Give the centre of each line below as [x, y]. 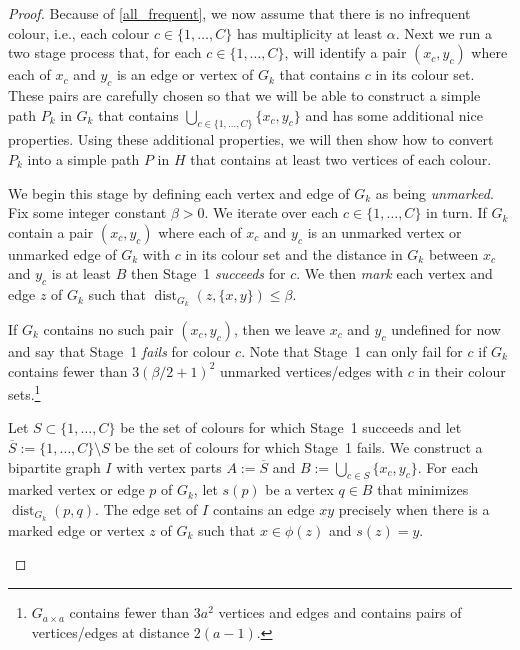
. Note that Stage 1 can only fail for [352, 351]
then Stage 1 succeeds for [208, 273]
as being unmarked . [434, 192]
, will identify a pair [345, 52]
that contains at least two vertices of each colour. [341, 158]
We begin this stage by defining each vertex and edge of [179, 192]
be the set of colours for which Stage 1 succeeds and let [291, 427]
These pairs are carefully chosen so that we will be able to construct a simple [244, 94]
